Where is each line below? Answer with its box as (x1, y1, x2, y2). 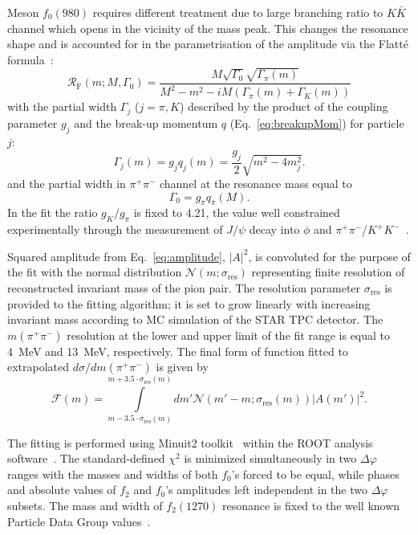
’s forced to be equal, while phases (231, 465, 400, 482)
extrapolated (7, 358, 70, 375)
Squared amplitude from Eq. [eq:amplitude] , (7, 247, 225, 264)
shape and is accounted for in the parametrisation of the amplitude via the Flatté (7, 35, 408, 52)
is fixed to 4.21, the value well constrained (133, 204, 340, 221)
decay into (249, 221, 300, 238)
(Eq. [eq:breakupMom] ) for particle (229, 114, 404, 131)
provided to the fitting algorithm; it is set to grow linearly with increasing (7, 295, 371, 312)
